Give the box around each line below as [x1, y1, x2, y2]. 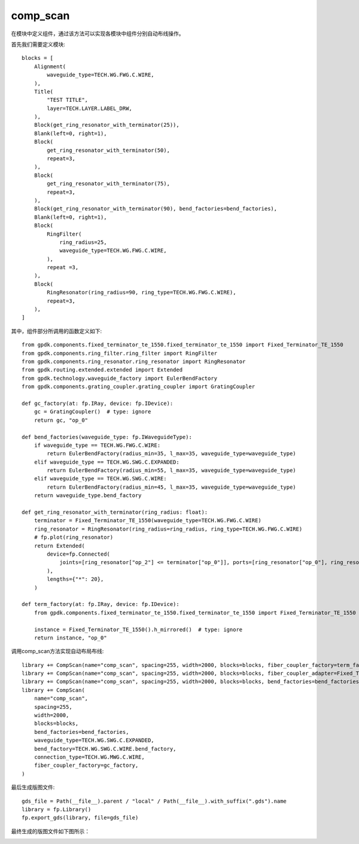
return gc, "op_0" [34, 416, 89, 423]
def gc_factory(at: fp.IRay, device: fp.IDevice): [22, 400, 174, 407]
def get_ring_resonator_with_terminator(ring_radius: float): [22, 509, 208, 516]
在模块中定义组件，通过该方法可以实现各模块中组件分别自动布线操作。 [11, 30, 184, 37]
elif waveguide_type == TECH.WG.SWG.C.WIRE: [34, 476, 167, 482]
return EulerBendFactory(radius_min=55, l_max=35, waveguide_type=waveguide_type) [47, 467, 296, 474]
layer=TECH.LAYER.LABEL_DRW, [47, 105, 133, 112]
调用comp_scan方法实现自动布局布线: [11, 648, 104, 655]
